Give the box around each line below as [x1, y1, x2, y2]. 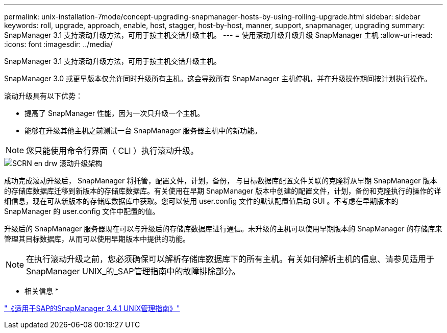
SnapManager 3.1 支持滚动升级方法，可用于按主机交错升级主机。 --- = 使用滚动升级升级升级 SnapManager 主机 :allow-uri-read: [4, 31, 433, 39]
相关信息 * [24, 287, 59, 295]
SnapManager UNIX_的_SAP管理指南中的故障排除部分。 [26, 266, 240, 276]
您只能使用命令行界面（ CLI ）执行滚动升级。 [26, 146, 199, 156]
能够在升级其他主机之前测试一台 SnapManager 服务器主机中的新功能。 [24, 126, 262, 135]
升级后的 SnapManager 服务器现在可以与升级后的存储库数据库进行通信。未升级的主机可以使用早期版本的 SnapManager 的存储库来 [4, 224, 442, 233]
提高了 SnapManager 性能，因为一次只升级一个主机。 [24, 109, 205, 117]
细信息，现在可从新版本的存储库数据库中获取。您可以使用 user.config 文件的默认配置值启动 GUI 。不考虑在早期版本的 [4, 197, 399, 205]
